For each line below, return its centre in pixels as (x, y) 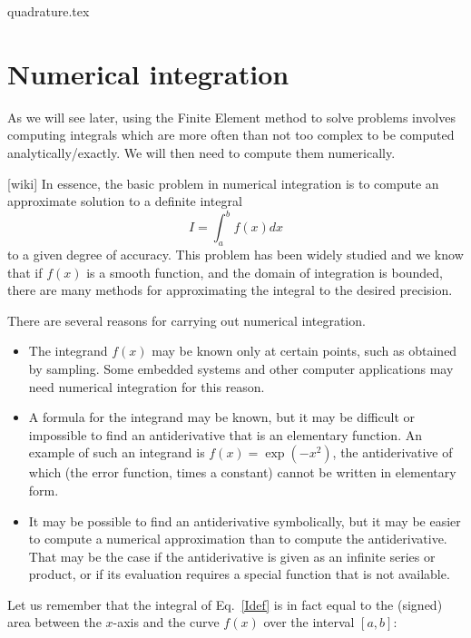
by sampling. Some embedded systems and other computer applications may (241, 368)
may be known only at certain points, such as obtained (304, 351)
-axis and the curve (166, 622)
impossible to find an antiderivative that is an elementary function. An (225, 434)
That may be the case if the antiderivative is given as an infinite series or (232, 556)
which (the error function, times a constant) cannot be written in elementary (242, 472)
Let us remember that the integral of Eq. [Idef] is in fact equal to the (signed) (225, 604)
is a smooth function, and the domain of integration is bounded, (265, 272)
